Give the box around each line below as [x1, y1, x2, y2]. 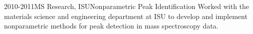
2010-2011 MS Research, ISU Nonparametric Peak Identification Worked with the [4, 1, 250, 11]
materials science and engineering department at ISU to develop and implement [4, 10, 248, 21]
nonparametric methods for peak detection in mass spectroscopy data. [4, 20, 219, 31]
